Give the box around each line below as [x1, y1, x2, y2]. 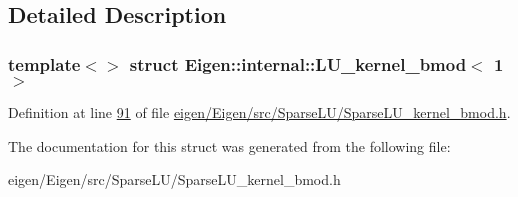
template [8, 51, 81, 76]
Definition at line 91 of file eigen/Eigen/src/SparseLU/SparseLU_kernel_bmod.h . [8, 102, 511, 122]
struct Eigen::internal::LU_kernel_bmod [129, 51, 467, 76]
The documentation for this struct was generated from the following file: [8, 135, 451, 156]
